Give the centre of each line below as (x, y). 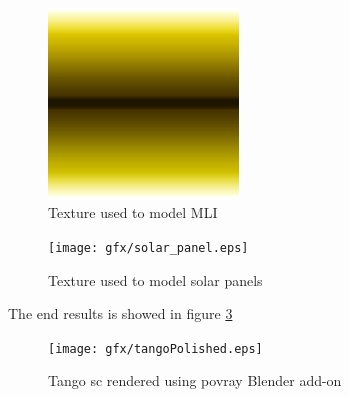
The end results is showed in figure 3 (120, 313)
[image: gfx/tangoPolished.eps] (155, 348)
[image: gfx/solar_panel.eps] (148, 247)
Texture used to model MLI (133, 212)
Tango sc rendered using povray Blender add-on (195, 380)
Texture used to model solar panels (155, 279)
